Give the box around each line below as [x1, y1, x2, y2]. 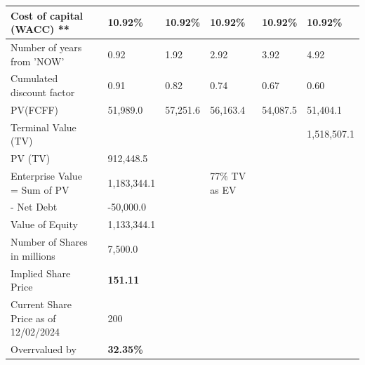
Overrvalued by [11, 341, 77, 356]
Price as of [11, 310, 56, 325]
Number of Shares [11, 234, 88, 249]
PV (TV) [11, 151, 51, 166]
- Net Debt [11, 199, 58, 214]
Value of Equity [11, 217, 78, 232]
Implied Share [11, 265, 71, 280]
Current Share [11, 296, 72, 311]
